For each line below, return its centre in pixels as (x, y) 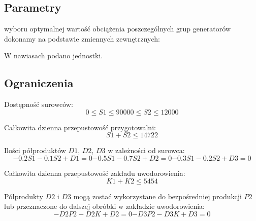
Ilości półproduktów (35, 150)
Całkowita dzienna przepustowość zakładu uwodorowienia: (95, 173)
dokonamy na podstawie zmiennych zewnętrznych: (82, 38)
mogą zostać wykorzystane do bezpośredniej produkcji (157, 196)
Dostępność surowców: (39, 104)
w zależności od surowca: (146, 150)
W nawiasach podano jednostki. (54, 56)
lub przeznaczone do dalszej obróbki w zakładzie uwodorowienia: (104, 206)
